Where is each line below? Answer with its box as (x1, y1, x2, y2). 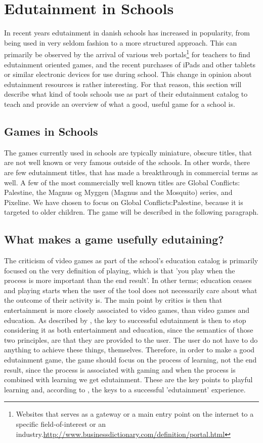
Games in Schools (4, 123, 98, 139)
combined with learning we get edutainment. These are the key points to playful (4, 374, 253, 385)
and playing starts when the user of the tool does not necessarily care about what (4, 285, 257, 295)
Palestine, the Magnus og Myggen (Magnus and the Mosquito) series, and (4, 187, 233, 197)
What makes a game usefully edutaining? (4, 231, 224, 247)
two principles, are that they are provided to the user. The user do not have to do (4, 334, 258, 345)
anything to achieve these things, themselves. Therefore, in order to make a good (4, 344, 255, 355)
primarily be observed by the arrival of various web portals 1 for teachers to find (4, 48, 250, 59)
